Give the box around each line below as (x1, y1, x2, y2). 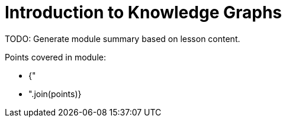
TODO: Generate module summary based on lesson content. (5, 33, 240, 44)
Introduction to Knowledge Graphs (5, 2, 282, 23)
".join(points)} (28, 88, 82, 99)
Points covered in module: (5, 52, 106, 62)
